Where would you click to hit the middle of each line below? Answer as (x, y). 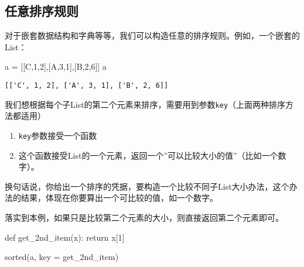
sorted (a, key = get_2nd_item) (62, 257)
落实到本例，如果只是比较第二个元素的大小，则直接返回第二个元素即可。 (144, 217)
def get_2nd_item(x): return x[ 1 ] (65, 237)
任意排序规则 (42, 11)
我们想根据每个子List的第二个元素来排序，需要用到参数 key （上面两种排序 (145, 104)
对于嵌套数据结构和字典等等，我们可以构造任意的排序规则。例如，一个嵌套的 (152, 35)
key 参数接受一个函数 (58, 135)
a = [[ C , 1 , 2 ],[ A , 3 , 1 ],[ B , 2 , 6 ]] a (56, 66)
